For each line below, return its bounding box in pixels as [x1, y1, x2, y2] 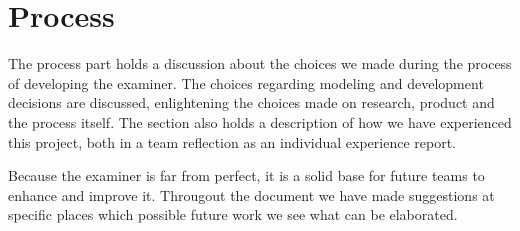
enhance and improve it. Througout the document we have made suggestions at [8, 184, 495, 205]
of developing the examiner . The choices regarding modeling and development [8, 72, 484, 93]
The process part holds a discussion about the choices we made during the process [8, 53, 512, 74]
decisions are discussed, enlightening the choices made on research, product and [8, 92, 495, 113]
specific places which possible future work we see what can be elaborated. [8, 204, 458, 225]
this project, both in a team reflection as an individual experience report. [8, 131, 456, 152]
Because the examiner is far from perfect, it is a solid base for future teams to [8, 165, 485, 186]
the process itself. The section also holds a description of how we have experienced [8, 111, 512, 132]
